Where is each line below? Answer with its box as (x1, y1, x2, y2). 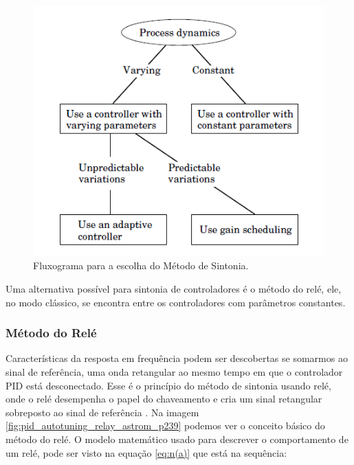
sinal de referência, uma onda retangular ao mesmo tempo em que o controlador (5, 365, 343, 379)
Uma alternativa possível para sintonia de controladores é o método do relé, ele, (5, 282, 342, 296)
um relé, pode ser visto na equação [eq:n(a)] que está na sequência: (5, 445, 287, 460)
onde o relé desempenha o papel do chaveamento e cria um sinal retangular (5, 392, 322, 406)
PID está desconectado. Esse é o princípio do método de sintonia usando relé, (5, 378, 331, 392)
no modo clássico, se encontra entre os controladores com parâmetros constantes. (5, 295, 346, 309)
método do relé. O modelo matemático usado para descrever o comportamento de (5, 432, 349, 446)
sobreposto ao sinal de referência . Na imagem (5, 405, 199, 419)
